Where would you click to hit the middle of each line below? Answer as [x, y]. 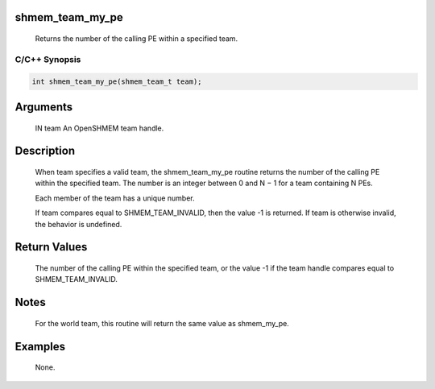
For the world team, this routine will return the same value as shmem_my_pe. [162, 323]
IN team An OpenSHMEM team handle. [99, 128]
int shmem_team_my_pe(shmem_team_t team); [117, 81]
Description [45, 151]
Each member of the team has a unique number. [115, 198]
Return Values [51, 247]
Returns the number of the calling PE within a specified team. [137, 39]
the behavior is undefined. [79, 224]
